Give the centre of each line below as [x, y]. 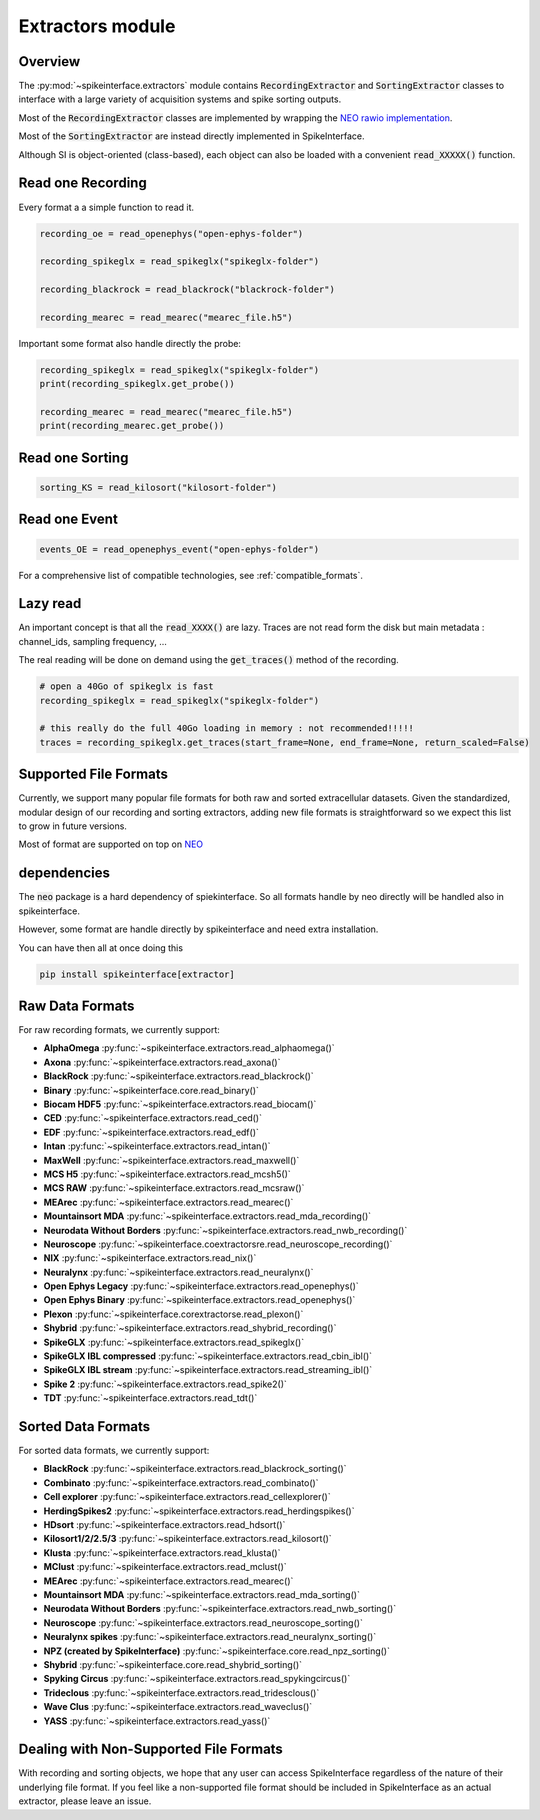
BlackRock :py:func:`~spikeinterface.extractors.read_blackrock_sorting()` [195, 1469]
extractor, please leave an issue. [85, 1801]
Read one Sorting [73, 457]
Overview [49, 61]
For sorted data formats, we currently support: [114, 1451]
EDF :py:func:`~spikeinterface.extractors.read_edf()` [151, 1132]
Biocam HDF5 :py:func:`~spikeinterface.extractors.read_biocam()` [180, 1104]
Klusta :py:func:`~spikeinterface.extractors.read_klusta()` [162, 1552]
